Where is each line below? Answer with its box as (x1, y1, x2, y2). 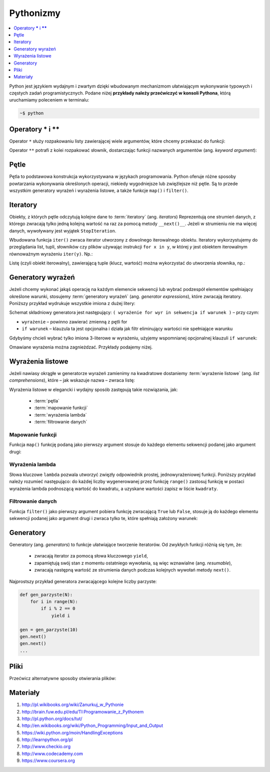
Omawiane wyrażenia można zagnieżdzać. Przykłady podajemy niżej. (9, 344, 153, 350)
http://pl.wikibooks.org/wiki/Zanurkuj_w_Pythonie (21, 701, 124, 707)
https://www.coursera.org (21, 757, 75, 763)
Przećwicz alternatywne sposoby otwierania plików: (9, 675, 116, 681)
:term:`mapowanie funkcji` (34, 405, 88, 411)
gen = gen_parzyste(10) (19, 626, 78, 632)
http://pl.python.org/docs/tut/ (21, 715, 82, 721)
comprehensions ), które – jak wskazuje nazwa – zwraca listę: (9, 377, 135, 383)
